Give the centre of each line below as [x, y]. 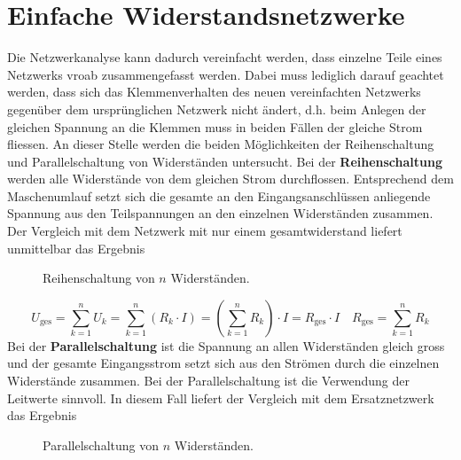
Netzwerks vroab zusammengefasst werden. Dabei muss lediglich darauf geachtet [226, 74]
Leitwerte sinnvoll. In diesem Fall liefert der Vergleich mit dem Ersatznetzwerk [221, 398]
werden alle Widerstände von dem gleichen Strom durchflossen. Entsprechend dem [230, 179]
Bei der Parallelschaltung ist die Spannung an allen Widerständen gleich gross [226, 345]
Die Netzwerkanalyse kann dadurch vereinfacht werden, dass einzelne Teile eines [225, 57]
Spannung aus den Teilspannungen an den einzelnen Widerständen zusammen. [220, 213]
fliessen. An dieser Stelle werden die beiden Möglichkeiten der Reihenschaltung [221, 144]
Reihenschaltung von [99, 278]
